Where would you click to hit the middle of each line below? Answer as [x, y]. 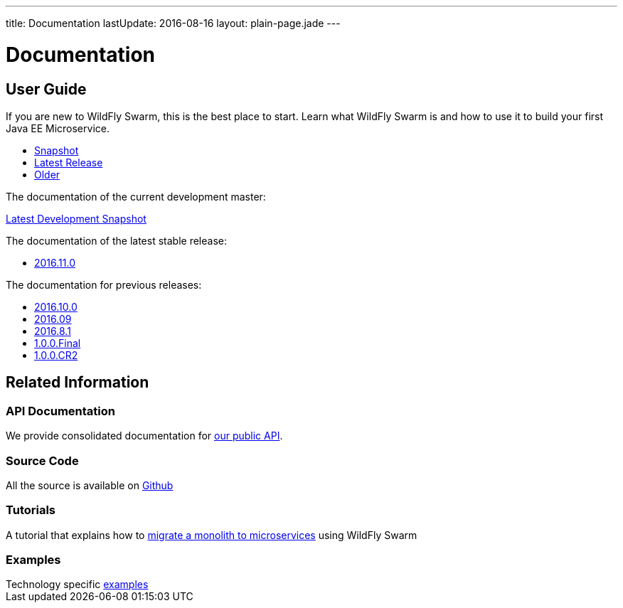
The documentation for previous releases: [104, 284]
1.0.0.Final [58, 343]
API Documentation [61, 411]
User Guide [46, 89]
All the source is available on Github [90, 485]
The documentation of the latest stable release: [116, 240]
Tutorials [31, 510]
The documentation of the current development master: [136, 196]
